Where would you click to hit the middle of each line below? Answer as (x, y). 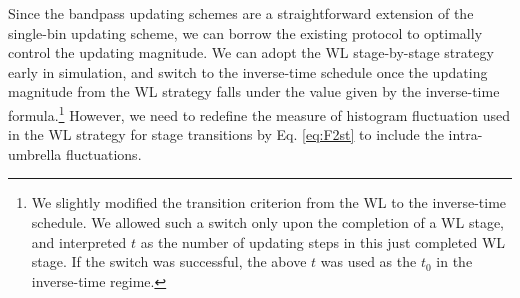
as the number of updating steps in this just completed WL (323, 241)
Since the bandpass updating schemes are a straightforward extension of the (241, 13)
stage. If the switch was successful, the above (169, 261)
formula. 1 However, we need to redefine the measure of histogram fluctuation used (259, 113)
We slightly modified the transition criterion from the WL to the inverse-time (269, 202)
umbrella (35, 153)
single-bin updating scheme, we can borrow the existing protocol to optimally (245, 32)
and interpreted (79, 241)
